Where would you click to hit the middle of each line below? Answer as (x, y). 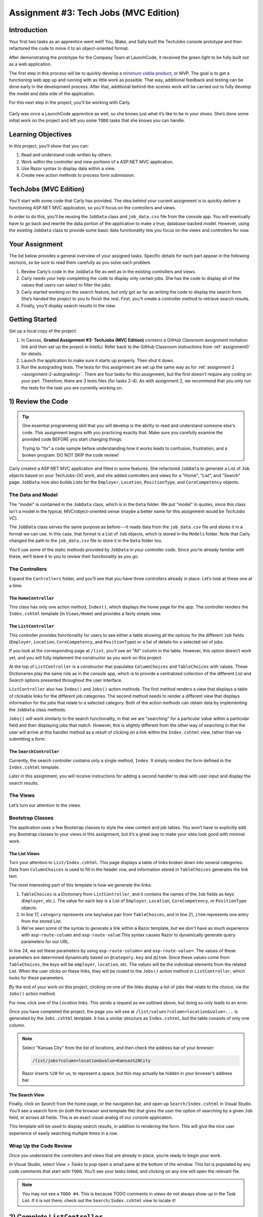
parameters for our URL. (46, 941)
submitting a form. (27, 739)
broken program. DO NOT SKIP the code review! (70, 455)
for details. (32, 353)
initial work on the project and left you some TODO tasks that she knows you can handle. (97, 120)
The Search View (27, 1095)
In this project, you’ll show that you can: (49, 146)
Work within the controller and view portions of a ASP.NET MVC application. (97, 162)
